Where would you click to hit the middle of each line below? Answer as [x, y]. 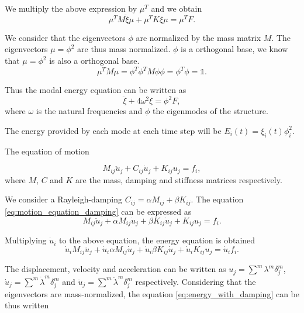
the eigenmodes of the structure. [210, 111]
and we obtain [177, 8]
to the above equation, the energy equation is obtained [157, 240]
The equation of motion [47, 151]
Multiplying [26, 240]
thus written [27, 305]
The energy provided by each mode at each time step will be [113, 130]
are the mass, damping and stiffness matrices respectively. [179, 179]
